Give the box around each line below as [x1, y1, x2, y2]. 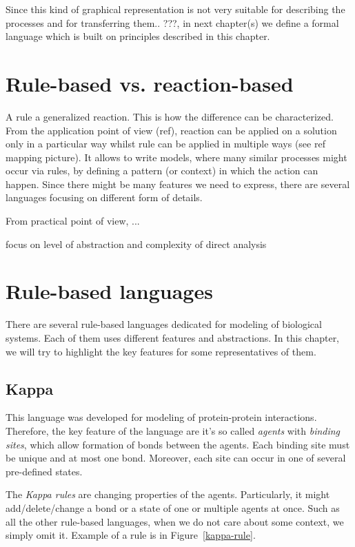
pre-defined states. [6, 464, 83, 478]
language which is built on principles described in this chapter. [6, 29, 270, 43]
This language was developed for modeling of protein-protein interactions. [6, 410, 317, 424]
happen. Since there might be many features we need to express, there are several [6, 176, 350, 191]
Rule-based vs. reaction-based [6, 69, 294, 97]
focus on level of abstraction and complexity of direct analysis [6, 236, 267, 251]
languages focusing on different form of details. [6, 190, 203, 205]
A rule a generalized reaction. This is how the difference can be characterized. [6, 109, 334, 123]
